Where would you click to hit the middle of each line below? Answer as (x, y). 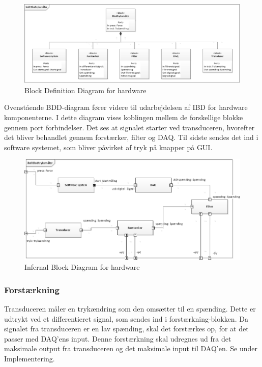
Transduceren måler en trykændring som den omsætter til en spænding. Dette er (130, 309)
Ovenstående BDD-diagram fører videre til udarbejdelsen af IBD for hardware (126, 107)
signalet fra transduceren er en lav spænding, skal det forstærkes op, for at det (126, 329)
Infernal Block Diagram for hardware (82, 267)
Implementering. (30, 358)
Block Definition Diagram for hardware (85, 90)
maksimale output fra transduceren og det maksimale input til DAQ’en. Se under (131, 348)
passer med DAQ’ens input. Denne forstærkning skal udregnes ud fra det (118, 338)
